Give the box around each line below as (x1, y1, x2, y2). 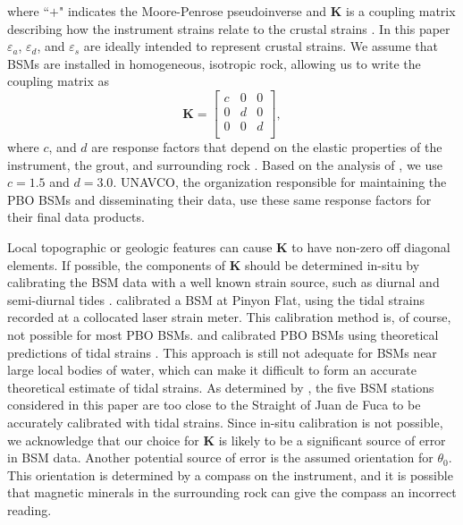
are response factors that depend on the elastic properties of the (91, 138, 442, 157)
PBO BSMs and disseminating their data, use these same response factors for (7, 190, 432, 208)
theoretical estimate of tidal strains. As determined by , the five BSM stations (7, 377, 434, 396)
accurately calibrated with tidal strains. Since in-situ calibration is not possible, (7, 413, 443, 431)
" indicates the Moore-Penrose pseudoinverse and (59, 2, 327, 20)
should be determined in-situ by (245, 255, 420, 274)
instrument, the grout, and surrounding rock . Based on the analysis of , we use (7, 155, 442, 174)
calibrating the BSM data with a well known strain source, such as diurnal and (7, 273, 440, 292)
